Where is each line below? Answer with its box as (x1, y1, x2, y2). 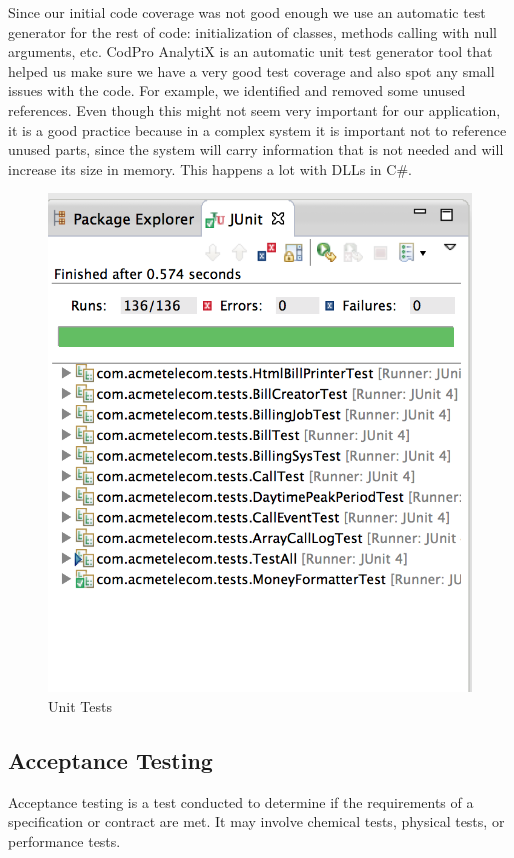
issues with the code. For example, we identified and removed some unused (8, 80, 466, 101)
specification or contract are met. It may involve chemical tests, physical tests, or (8, 811, 505, 832)
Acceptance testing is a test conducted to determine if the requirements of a (8, 791, 474, 812)
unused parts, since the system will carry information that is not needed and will (8, 139, 504, 160)
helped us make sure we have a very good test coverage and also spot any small (8, 60, 495, 81)
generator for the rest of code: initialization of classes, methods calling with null (8, 21, 497, 42)
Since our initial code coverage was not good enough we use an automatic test (8, 2, 486, 22)
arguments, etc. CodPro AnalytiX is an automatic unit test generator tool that (8, 41, 493, 62)
